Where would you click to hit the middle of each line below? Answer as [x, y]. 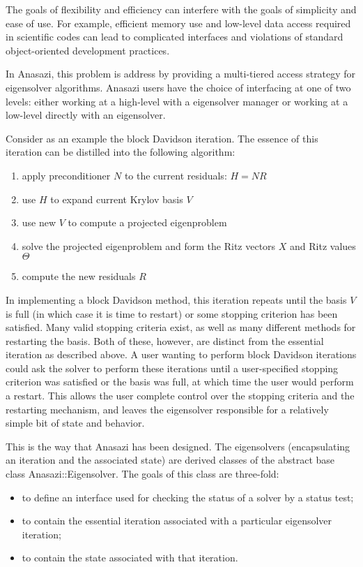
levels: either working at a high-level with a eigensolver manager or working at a [177, 101]
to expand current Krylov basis [117, 199]
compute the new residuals [79, 276]
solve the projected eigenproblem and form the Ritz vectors [149, 245]
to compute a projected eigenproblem [147, 222]
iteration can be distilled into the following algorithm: [121, 152]
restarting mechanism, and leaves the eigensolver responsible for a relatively [167, 409]
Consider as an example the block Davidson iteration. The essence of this [162, 138]
